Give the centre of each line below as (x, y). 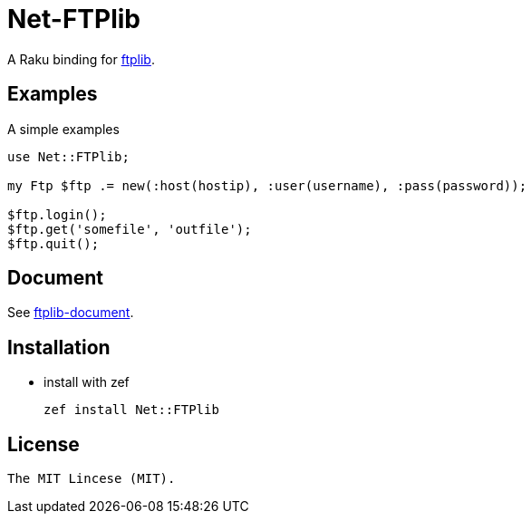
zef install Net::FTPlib (131, 410)
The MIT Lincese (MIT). (92, 479)
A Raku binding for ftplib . (81, 59)
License (43, 444)
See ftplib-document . (71, 313)
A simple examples (63, 129)
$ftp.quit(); (53, 243)
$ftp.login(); (57, 214)
